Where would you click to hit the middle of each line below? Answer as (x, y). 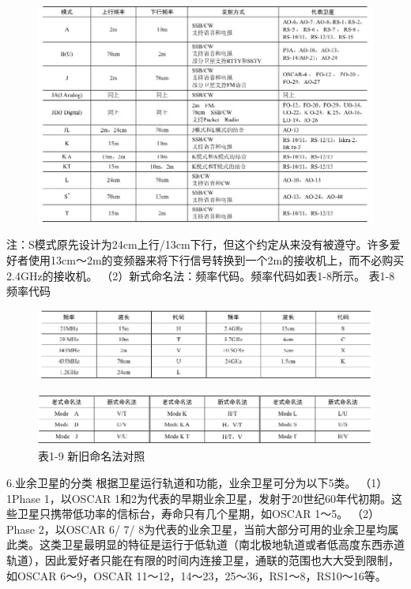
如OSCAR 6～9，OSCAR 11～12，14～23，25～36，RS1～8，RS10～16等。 (196, 575)
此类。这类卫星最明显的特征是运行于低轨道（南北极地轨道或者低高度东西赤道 (205, 544)
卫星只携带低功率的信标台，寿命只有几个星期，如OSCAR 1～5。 (183, 514)
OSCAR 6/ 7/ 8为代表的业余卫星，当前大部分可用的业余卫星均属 (232, 529)
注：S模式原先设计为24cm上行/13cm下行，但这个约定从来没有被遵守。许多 (198, 244)
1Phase (24, 498)
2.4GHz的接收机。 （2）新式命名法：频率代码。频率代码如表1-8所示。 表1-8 (201, 275)
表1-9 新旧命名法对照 (92, 456)
